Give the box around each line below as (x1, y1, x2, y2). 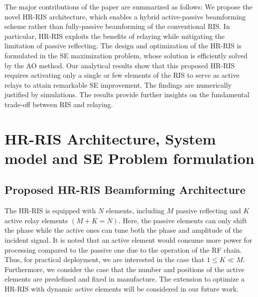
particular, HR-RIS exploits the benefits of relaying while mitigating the (4, 30, 225, 41)
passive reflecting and (175, 205, 241, 216)
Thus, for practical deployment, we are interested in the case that (4, 254, 205, 265)
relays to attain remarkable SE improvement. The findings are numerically (4, 79, 232, 90)
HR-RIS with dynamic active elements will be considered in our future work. (4, 284, 239, 294)
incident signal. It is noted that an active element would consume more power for (4, 235, 253, 245)
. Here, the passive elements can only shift (118, 215, 247, 225)
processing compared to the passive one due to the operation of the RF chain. (4, 244, 242, 255)
